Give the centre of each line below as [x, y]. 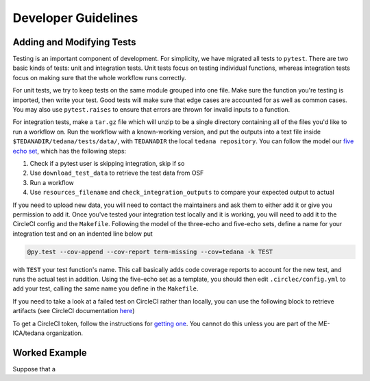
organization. [64, 333]
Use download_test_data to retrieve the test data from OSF [117, 173]
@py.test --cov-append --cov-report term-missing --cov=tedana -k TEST [150, 251]
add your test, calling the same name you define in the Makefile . [106, 288]
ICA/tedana [28, 333]
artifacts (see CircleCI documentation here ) [74, 311]
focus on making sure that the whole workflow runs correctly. [99, 77]
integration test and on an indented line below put [83, 234]
